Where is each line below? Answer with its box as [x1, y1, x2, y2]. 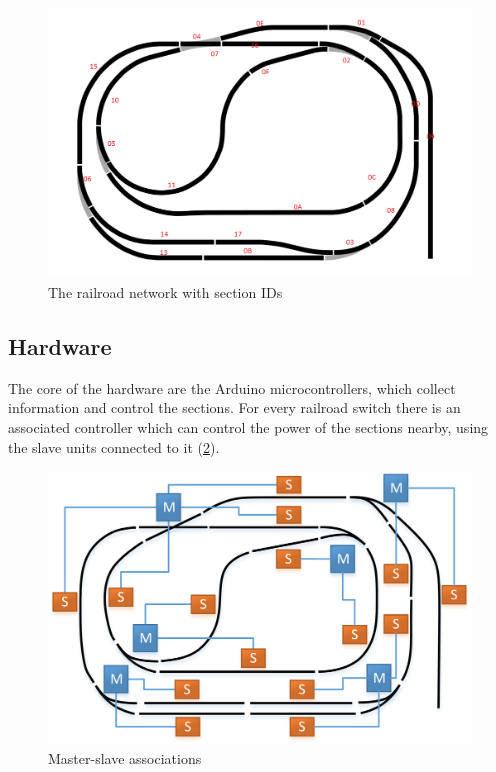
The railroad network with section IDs [48, 281, 283, 302]
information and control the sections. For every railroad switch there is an [8, 397, 461, 418]
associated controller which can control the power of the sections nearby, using [8, 416, 489, 437]
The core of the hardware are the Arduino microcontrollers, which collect [8, 377, 456, 398]
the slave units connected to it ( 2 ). [8, 436, 220, 457]
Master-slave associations [48, 747, 202, 768]
